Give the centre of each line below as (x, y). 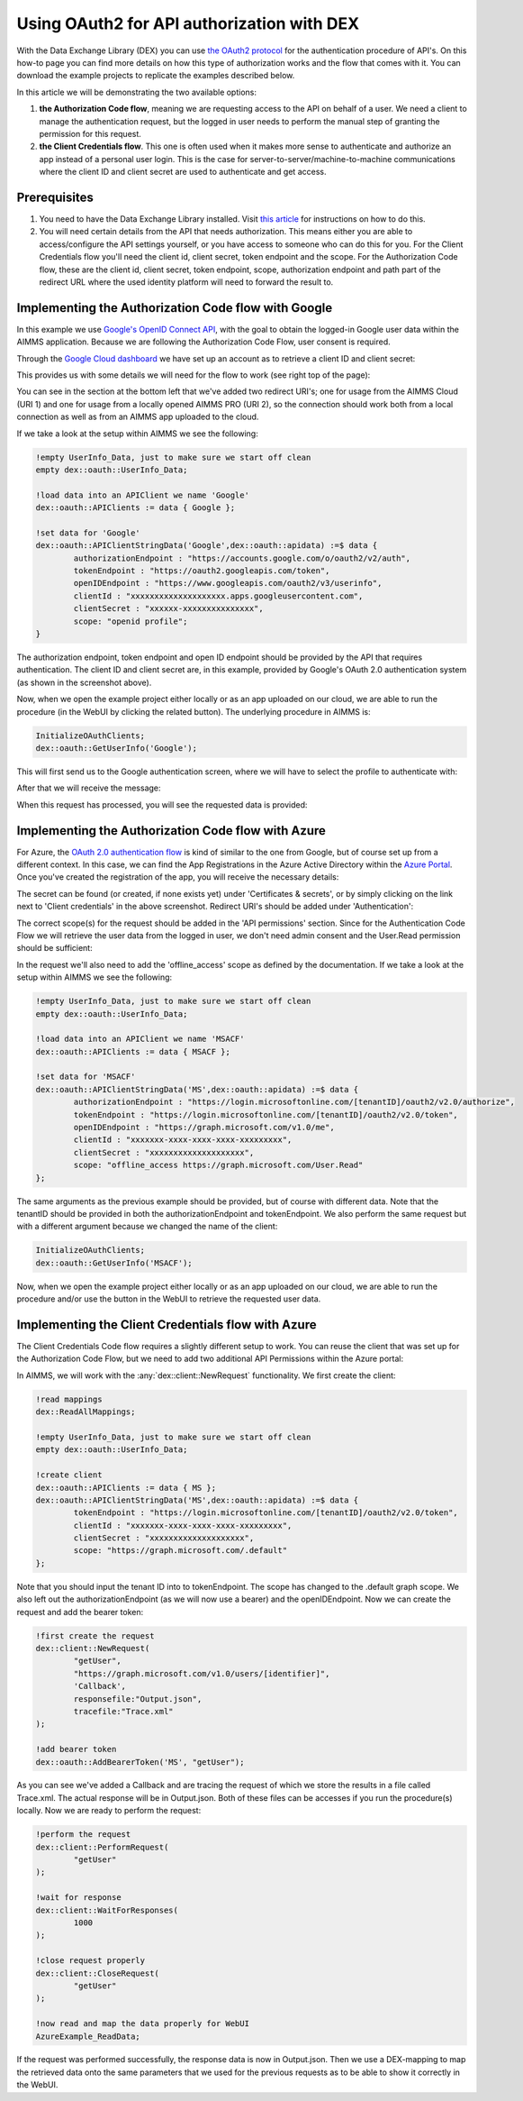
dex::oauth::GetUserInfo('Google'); (117, 748)
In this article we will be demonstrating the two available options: (136, 92)
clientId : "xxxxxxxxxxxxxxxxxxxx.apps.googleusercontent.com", (218, 596)
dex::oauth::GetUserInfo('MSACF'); (114, 1263)
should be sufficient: (55, 948)
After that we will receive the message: (89, 788)
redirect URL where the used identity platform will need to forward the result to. (186, 282)
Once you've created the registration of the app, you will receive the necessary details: (178, 877)
